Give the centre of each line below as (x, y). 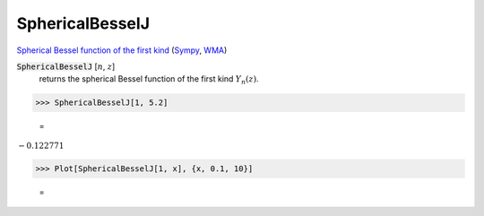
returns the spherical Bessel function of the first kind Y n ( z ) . (149, 80)
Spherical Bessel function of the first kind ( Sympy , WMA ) (122, 50)
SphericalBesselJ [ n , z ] (66, 66)
